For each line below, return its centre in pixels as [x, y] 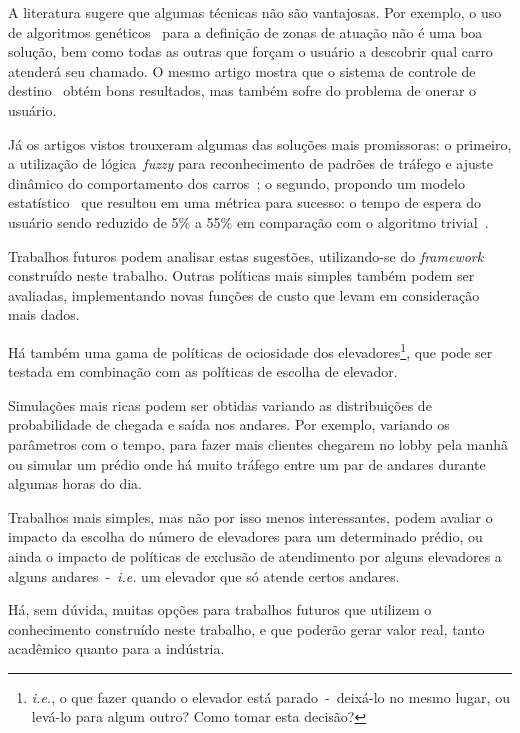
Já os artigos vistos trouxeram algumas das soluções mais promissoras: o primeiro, [260, 143]
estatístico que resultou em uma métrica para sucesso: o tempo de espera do [245, 202]
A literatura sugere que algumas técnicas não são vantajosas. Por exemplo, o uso [255, 12]
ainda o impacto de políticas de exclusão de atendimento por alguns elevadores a [255, 555]
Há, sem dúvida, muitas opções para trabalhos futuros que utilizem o [220, 609]
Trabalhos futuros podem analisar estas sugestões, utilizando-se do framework [246, 255]
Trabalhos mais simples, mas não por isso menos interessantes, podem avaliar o [250, 516]
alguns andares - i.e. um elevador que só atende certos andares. [204, 575]
